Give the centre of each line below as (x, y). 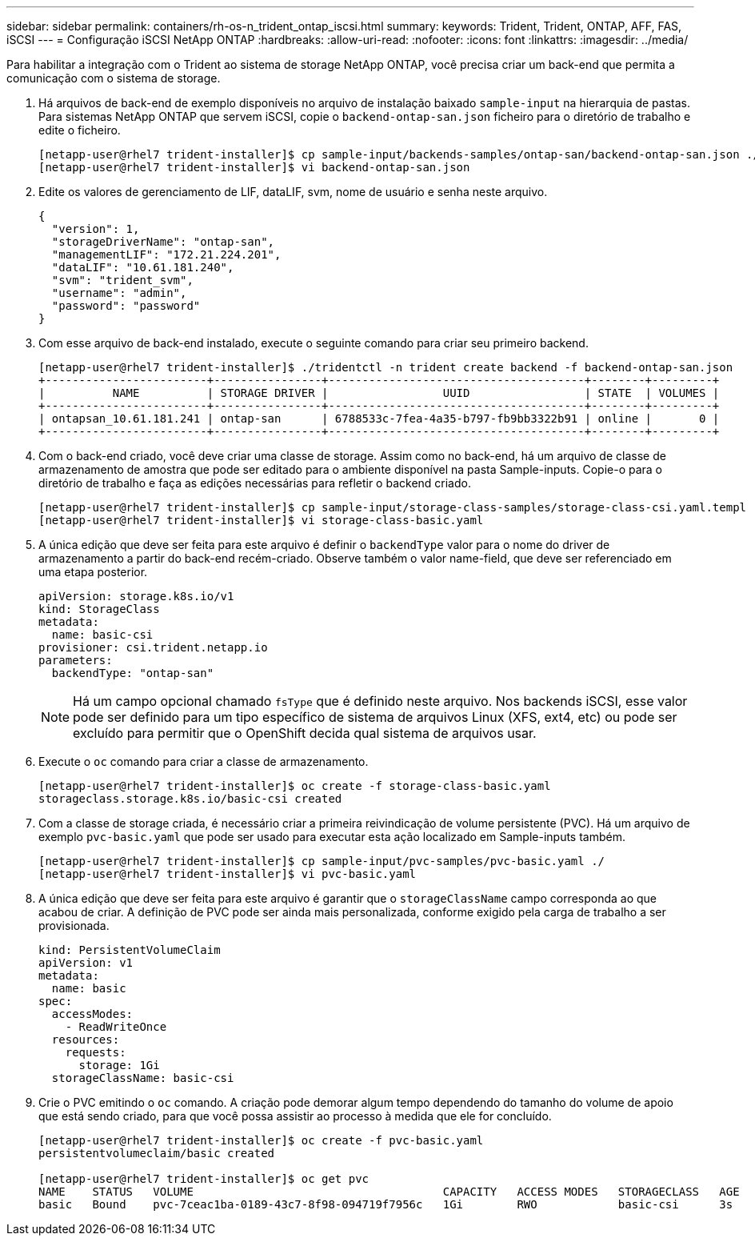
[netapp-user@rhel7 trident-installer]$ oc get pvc (204, 1179)
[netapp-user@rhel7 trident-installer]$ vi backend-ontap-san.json (254, 167)
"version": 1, (96, 229)
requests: (96, 1052)
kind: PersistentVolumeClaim (130, 950)
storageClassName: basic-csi (143, 1078)
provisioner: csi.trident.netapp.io (153, 647)
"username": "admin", (119, 293)
